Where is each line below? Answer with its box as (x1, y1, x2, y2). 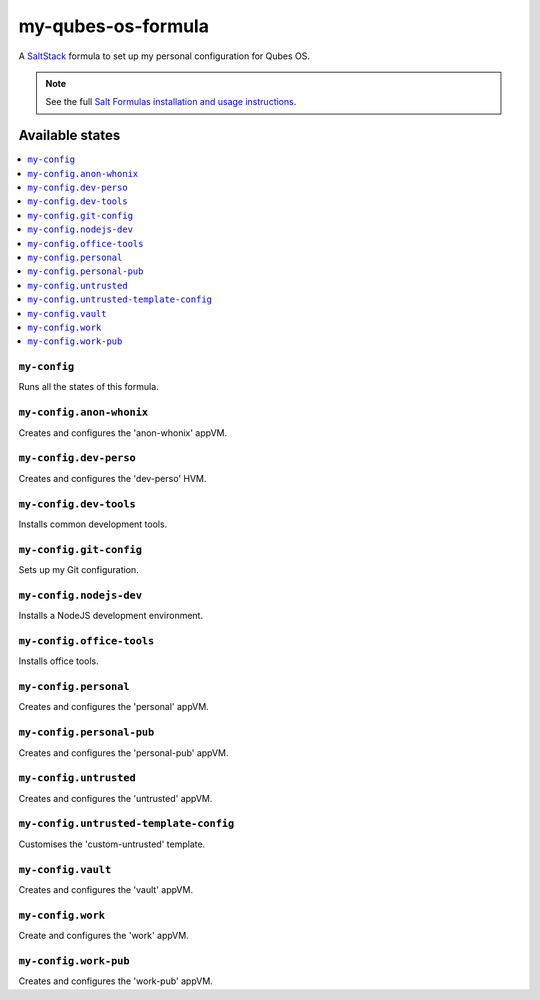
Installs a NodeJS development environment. (18, 610, 204, 622)
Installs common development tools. (18, 518, 168, 530)
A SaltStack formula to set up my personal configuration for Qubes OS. (18, 50, 310, 62)
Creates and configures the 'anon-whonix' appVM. (18, 426, 228, 439)
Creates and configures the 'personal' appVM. (18, 701, 209, 713)
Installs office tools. (18, 655, 99, 667)
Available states (18, 127, 121, 144)
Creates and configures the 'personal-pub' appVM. (18, 746, 229, 759)
